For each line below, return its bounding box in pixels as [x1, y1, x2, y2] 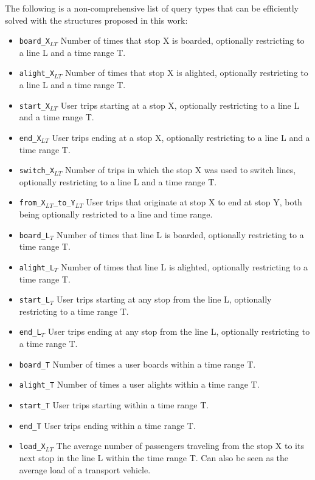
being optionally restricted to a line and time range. [19, 208, 213, 221]
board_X [19, 37, 50, 46]
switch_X [19, 166, 55, 176]
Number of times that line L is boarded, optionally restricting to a [57, 228, 304, 241]
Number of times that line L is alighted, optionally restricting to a [61, 260, 308, 273]
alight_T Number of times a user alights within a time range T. [19, 378, 260, 391]
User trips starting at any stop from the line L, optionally [57, 293, 272, 306]
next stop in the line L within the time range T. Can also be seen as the [19, 451, 289, 464]
